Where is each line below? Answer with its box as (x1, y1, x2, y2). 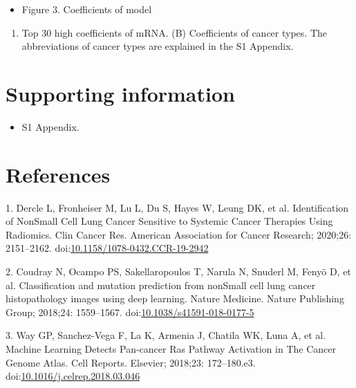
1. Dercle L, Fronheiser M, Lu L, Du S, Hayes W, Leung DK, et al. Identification (6, 200, 349, 214)
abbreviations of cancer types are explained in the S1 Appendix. (21, 39, 294, 53)
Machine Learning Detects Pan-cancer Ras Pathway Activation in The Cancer (6, 341, 336, 355)
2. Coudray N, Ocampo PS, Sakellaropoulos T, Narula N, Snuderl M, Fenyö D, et (6, 264, 351, 278)
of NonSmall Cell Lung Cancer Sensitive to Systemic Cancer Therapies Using (6, 214, 333, 228)
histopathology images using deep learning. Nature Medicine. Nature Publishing (6, 291, 344, 306)
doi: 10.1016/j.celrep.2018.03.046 (6, 369, 140, 383)
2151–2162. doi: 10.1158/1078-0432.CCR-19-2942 (6, 241, 209, 255)
